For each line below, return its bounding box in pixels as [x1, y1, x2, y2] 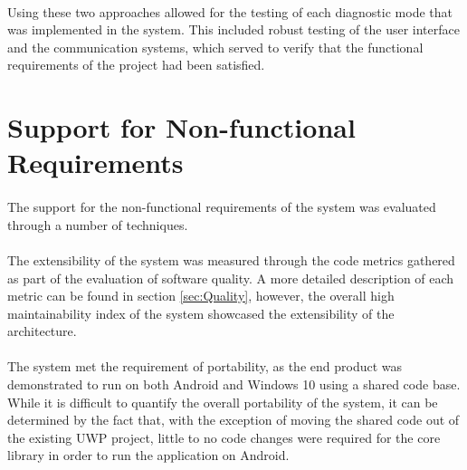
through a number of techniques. [7, 215, 188, 234]
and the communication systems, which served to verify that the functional [7, 37, 424, 56]
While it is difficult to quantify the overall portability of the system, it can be [7, 392, 438, 411]
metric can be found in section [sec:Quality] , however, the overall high [7, 286, 395, 305]
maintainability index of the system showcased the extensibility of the [7, 303, 395, 322]
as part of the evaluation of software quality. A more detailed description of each [7, 268, 454, 287]
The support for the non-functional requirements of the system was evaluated [7, 197, 436, 216]
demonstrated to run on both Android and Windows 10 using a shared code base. [7, 375, 461, 394]
